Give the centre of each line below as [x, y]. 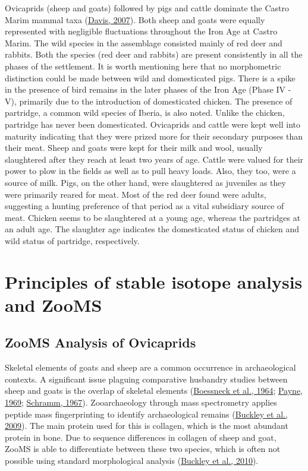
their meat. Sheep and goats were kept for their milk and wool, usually [134, 148]
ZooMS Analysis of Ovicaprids [100, 342]
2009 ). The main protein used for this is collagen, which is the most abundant [147, 426]
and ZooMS [54, 304]
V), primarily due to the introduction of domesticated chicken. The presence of [149, 101]
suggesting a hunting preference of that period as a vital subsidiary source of [144, 206]
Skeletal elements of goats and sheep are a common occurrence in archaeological [150, 367]
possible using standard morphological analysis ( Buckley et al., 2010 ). [132, 460]
